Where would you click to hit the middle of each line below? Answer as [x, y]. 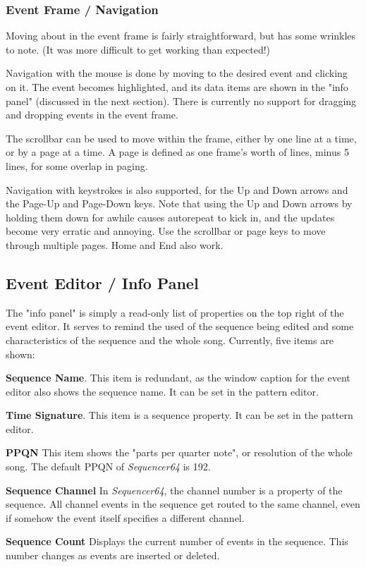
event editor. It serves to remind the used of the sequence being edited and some [180, 326]
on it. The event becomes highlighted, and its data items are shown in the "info [177, 87]
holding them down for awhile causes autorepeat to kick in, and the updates [170, 217]
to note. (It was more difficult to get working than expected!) [138, 49]
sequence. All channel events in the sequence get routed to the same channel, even [183, 504]
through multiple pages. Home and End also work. [115, 244]
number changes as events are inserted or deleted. [113, 555]
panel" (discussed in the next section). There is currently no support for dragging [181, 100]
